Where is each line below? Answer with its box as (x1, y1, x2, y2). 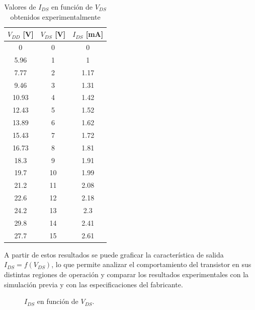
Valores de (4, 2, 36, 12)
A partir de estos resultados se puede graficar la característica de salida (4, 249, 224, 260)
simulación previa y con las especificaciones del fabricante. (4, 279, 183, 289)
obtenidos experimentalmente (10, 11, 101, 22)
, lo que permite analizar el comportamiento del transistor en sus (51, 259, 251, 270)
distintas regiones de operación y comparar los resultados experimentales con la (4, 269, 249, 279)
